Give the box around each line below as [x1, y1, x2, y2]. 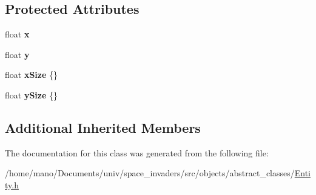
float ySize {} [5, 88, 58, 101]
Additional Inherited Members [5, 118, 201, 136]
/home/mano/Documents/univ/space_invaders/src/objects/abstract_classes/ [5, 167, 295, 179]
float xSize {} [5, 68, 58, 81]
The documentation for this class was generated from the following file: [5, 146, 269, 159]
